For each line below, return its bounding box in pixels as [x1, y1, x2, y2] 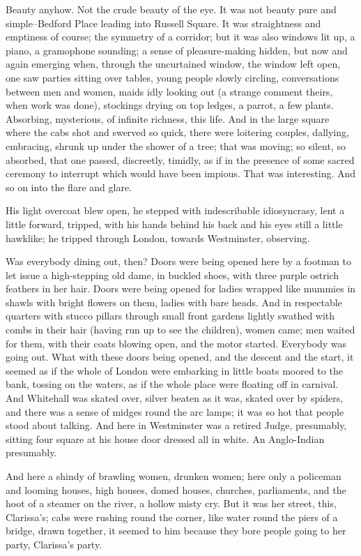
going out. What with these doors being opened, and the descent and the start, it [6, 350, 354, 364]
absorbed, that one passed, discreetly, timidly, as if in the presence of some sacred [6, 152, 355, 167]
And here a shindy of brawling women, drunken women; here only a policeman [6, 469, 341, 483]
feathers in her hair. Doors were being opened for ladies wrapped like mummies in [6, 281, 356, 296]
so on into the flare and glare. [6, 179, 132, 194]
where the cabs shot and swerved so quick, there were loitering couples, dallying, [6, 125, 349, 140]
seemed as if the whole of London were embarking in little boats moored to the [6, 363, 343, 377]
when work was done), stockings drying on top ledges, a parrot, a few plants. [6, 98, 334, 112]
